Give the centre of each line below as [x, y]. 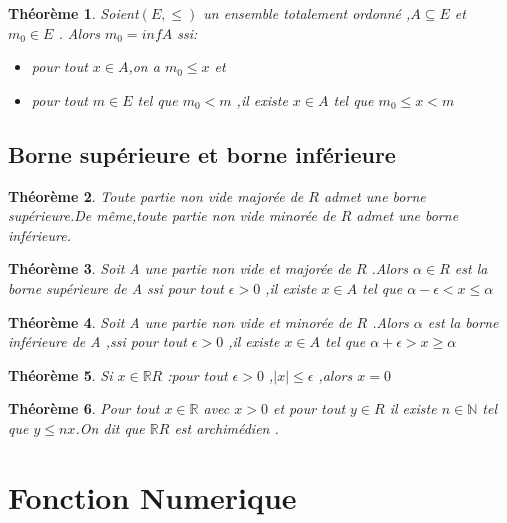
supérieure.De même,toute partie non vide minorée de [172, 215]
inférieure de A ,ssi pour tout [97, 341]
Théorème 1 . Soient [73, 13]
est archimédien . [226, 427]
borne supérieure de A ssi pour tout [116, 287]
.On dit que [110, 427]
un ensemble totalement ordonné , [307, 13]
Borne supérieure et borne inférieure [202, 153]
